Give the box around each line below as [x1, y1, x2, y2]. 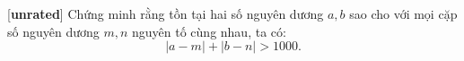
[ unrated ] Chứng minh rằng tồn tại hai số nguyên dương [7, 4, 324, 22]
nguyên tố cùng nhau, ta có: [132, 22, 286, 40]
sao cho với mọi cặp [349, 4, 458, 22]
